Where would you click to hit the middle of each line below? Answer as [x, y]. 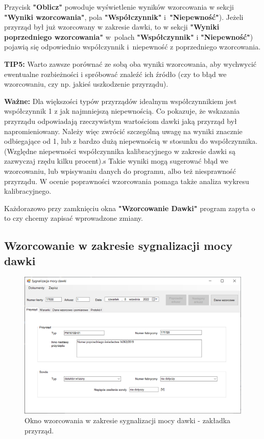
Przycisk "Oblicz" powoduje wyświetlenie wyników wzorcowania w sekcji [119, 7]
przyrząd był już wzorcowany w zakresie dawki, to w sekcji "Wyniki [112, 27]
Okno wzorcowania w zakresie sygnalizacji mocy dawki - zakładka [128, 420]
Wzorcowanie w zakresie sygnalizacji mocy [118, 246]
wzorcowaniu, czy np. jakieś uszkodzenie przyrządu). [86, 84]
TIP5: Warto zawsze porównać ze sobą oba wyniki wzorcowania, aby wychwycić [130, 63]
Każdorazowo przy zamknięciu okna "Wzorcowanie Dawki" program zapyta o [130, 208]
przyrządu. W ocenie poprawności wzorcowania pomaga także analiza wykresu [127, 181]
